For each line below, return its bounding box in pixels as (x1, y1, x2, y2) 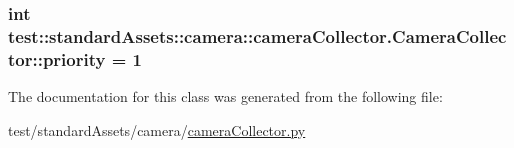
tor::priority (8, 46, 106, 71)
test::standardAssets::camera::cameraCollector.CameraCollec (8, 23, 507, 48)
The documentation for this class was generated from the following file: (8, 86, 443, 107)
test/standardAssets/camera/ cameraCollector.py (8, 119, 306, 140)
